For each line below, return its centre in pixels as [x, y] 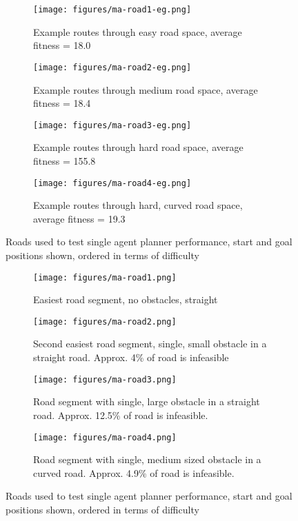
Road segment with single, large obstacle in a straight [147, 401]
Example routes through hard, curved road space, [138, 205]
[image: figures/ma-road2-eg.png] [112, 67]
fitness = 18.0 [62, 45]
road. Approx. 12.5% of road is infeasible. [121, 415]
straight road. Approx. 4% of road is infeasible [131, 357]
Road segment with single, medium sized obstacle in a [147, 459]
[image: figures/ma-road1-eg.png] [112, 10]
